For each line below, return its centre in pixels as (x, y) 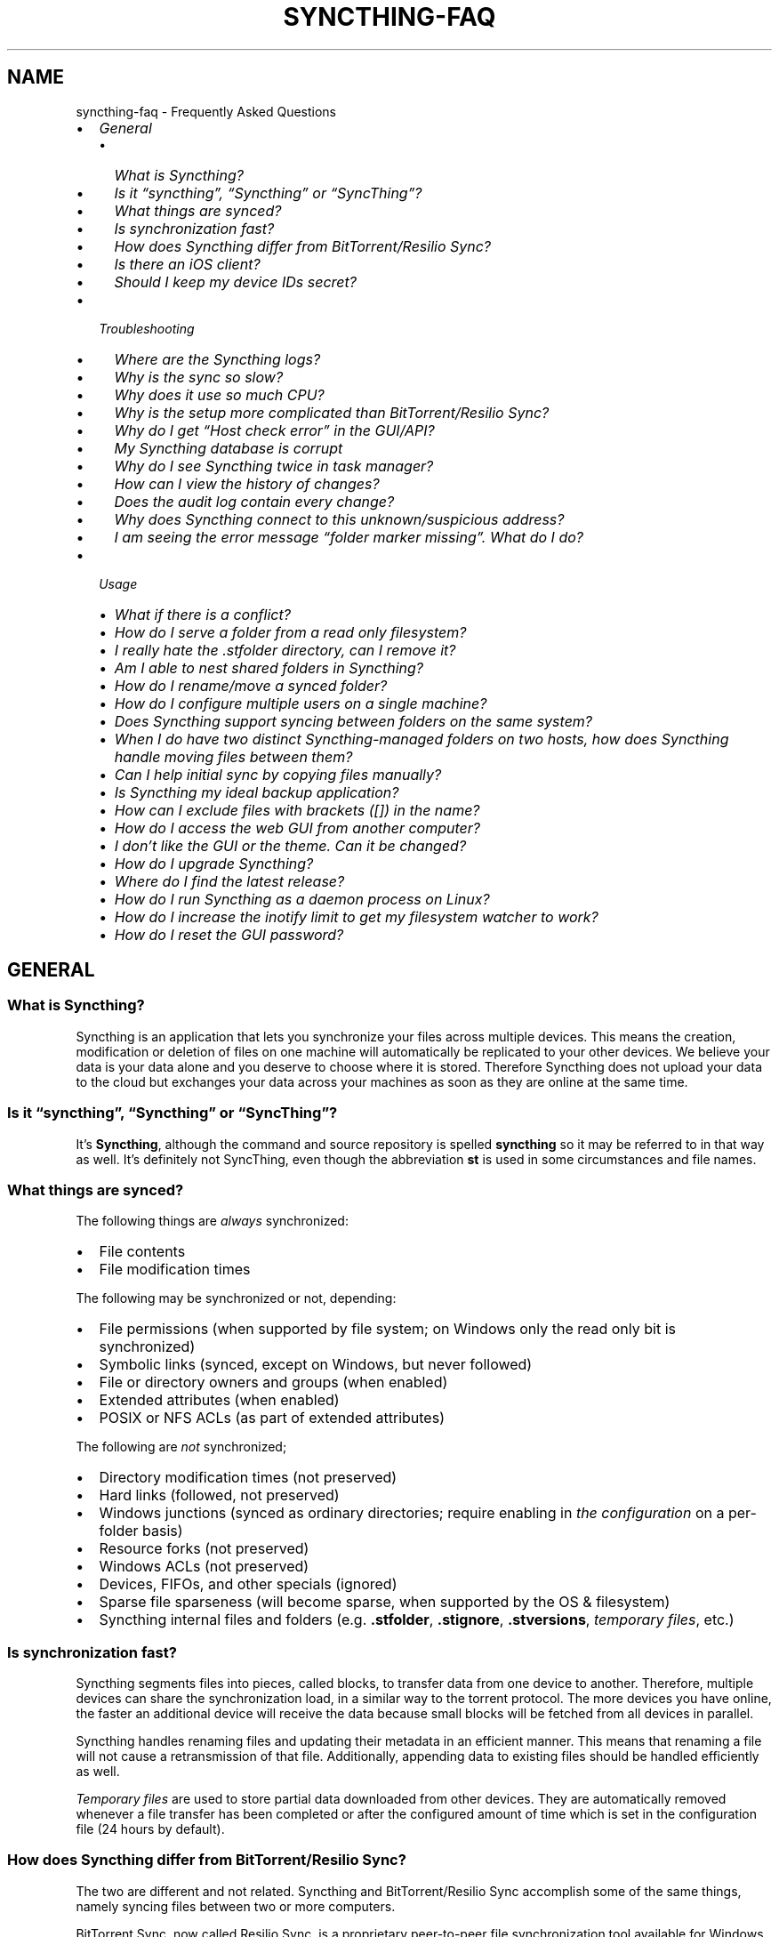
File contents (142, 1252)
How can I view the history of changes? (247, 483)
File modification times (175, 1270)
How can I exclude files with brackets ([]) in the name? (297, 810)
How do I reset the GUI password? (229, 934)
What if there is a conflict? (202, 614)
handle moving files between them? (233, 756)
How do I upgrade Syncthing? (214, 863)
